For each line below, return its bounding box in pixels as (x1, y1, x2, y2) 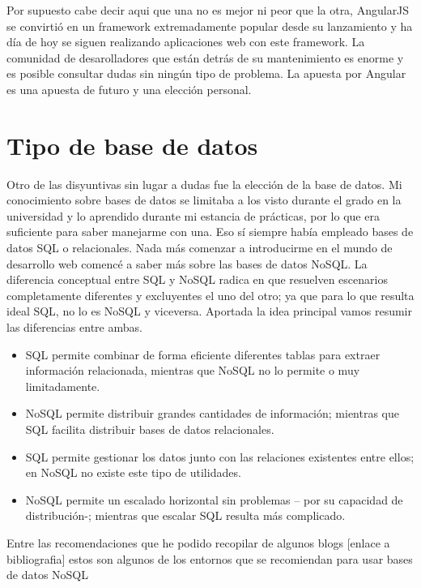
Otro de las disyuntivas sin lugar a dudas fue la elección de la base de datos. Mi (6, 175, 402, 192)
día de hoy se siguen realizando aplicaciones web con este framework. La (6, 33, 365, 50)
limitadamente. (25, 377, 100, 394)
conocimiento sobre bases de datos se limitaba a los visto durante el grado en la (6, 191, 402, 208)
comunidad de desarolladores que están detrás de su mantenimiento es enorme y (6, 49, 404, 66)
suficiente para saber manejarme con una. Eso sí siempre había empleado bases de (6, 223, 414, 240)
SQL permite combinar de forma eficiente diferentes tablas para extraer (25, 346, 381, 363)
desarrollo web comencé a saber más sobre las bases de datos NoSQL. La (6, 255, 368, 272)
